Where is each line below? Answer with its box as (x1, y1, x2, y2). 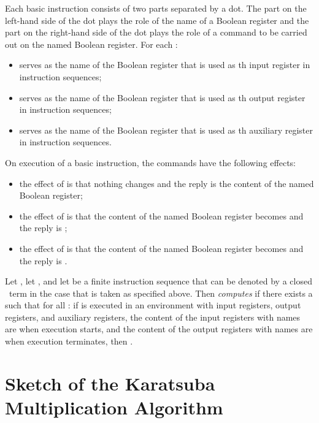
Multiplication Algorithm (5, 395, 223, 420)
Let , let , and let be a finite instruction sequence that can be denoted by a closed (5, 275, 312, 288)
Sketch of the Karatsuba (5, 370, 215, 395)
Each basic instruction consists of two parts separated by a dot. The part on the (5, 2, 307, 14)
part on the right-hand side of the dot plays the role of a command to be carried (5, 26, 307, 39)
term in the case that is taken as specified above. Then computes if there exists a (9, 286, 313, 299)
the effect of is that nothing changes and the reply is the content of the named (19, 177, 314, 189)
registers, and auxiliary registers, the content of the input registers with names (5, 310, 301, 323)
